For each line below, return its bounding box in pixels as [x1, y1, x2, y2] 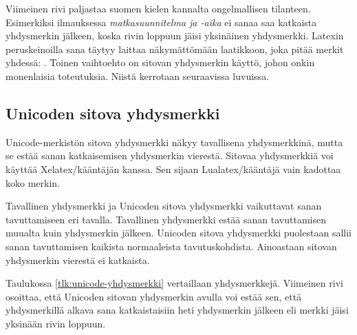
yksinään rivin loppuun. [6, 316, 106, 330]
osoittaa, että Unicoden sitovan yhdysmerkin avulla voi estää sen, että [6, 289, 302, 303]
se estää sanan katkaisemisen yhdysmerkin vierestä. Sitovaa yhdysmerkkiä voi [6, 148, 334, 163]
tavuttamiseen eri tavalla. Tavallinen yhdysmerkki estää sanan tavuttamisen [6, 212, 326, 226]
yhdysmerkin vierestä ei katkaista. [6, 252, 150, 267]
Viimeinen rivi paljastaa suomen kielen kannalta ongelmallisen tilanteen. [6, 1, 311, 15]
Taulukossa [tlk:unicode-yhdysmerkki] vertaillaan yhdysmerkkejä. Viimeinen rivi [6, 276, 343, 290]
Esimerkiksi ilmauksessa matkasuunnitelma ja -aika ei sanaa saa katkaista [6, 14, 317, 29]
